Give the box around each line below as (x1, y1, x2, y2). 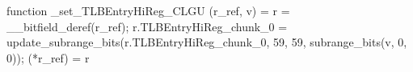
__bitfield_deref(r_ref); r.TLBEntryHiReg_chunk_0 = (6, 18, 288, 34)
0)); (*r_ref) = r (6, 49, 90, 66)
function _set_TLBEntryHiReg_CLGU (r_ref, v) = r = (6, 2, 290, 18)
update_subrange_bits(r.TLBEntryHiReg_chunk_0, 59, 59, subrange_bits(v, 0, (6, 34, 407, 50)
